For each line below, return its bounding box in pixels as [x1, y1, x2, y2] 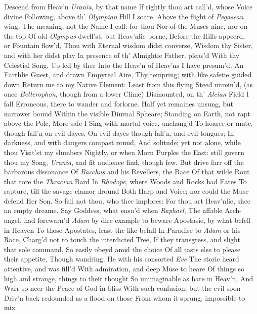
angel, [4, 215, 22, 225]
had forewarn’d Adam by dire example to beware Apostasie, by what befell [24, 215, 251, 225]
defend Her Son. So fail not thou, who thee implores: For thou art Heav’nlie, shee [4, 195, 251, 206]
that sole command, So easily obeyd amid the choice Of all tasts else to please [4, 244, 241, 254]
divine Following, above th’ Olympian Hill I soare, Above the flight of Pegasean [4, 11, 244, 21]
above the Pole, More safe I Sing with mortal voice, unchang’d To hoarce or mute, [4, 118, 253, 128]
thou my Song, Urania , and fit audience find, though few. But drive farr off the [4, 157, 244, 167]
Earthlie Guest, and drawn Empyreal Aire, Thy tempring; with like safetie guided [4, 69, 252, 80]
